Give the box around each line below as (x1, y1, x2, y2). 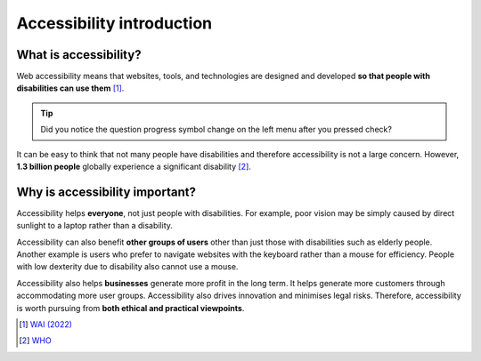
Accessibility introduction (16, 13, 213, 33)
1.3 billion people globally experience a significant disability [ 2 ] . (16, 161, 251, 172)
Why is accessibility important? (16, 184, 196, 199)
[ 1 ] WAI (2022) (19, 319, 73, 330)
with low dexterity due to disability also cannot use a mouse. (16, 261, 239, 272)
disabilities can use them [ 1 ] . (16, 83, 125, 93)
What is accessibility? (16, 47, 142, 62)
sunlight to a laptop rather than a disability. (16, 221, 174, 231)
